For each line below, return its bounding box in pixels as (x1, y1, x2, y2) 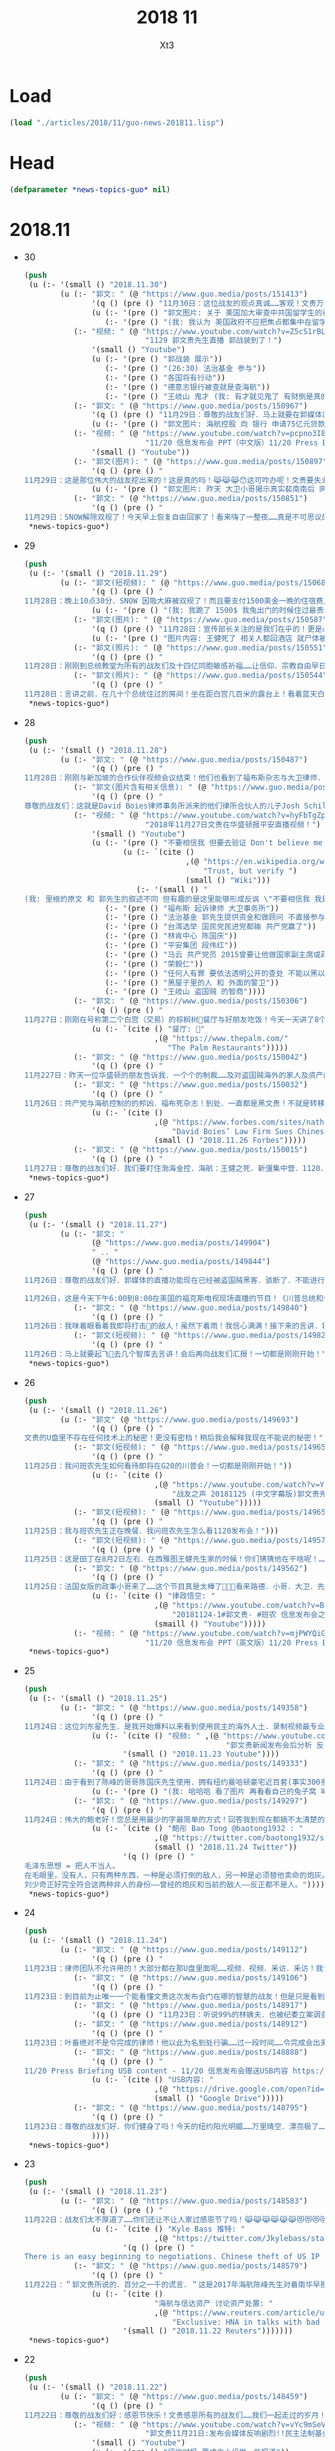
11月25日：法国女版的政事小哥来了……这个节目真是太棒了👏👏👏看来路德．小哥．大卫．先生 (23, 1582, 333, 1592)
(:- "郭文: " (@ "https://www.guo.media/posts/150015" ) (73, 1145, 309, 1155)
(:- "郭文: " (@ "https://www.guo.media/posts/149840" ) (73, 1302, 309, 1313)
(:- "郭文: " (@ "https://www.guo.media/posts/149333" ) (73, 1759, 309, 1769)
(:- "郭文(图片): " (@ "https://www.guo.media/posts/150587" (73, 615, 328, 625)
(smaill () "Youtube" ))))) (153, 1619, 267, 1629)
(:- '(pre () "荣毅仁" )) (104, 959, 204, 969)
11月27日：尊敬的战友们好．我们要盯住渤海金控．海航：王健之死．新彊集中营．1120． (23, 1164, 329, 1174)
